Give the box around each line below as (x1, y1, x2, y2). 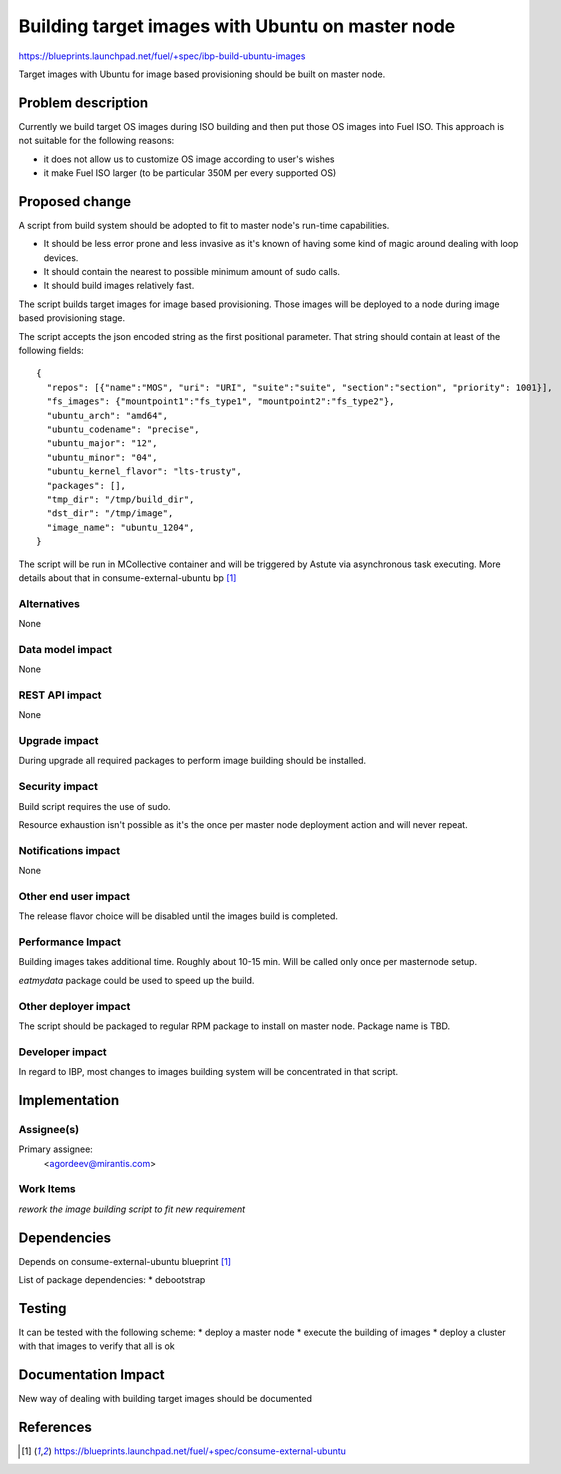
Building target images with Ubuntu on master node (18, 15, 456, 37)
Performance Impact (18, 935, 122, 949)
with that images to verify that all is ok (18, 1340, 175, 1352)
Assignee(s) (18, 1122, 80, 1136)
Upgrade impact (18, 734, 99, 748)
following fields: (18, 345, 84, 357)
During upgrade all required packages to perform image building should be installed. (18, 755, 367, 767)
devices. (43, 251, 79, 264)
